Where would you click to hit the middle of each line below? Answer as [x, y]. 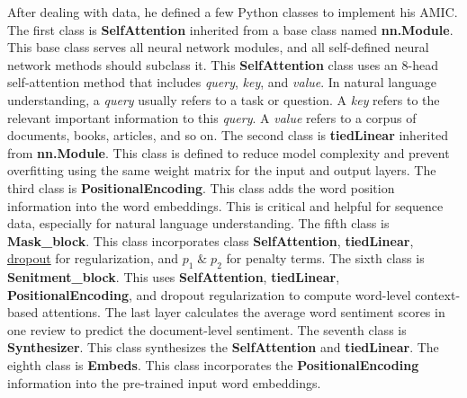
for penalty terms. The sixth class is [325, 258]
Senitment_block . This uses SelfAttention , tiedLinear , [174, 277]
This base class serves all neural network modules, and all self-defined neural [218, 47]
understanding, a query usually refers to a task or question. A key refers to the [224, 99]
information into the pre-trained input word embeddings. [164, 382]
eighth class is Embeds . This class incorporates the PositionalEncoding [213, 365]
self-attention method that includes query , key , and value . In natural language [222, 82]
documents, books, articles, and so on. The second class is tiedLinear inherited [228, 135]
